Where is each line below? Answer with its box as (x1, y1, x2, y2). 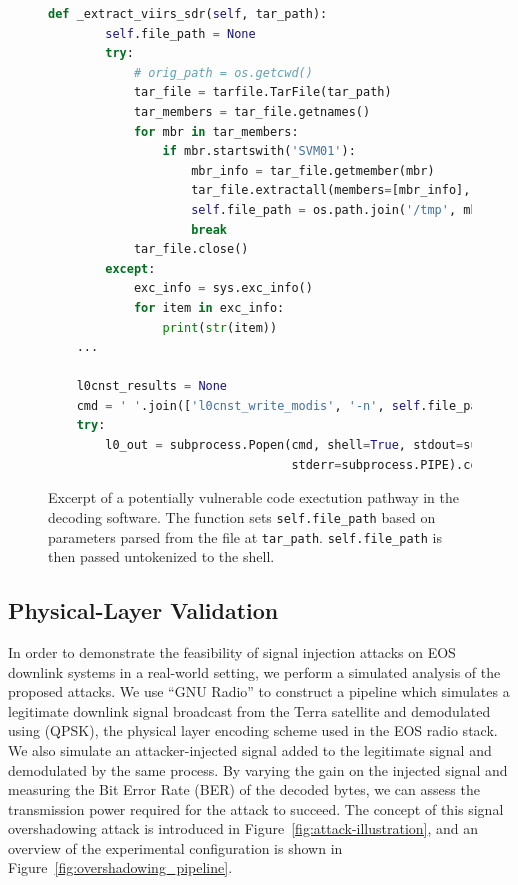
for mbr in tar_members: (133, 124, 299, 139)
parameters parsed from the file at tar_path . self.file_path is (48, 526, 442, 547)
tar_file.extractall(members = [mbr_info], (191, 183, 471, 198)
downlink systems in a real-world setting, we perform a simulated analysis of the (8, 661, 501, 682)
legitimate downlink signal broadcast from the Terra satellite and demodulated (8, 700, 491, 721)
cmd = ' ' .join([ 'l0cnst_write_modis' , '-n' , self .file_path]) (76, 398, 507, 413)
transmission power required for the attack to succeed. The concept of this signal (8, 798, 504, 819)
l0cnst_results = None (76, 379, 228, 394)
